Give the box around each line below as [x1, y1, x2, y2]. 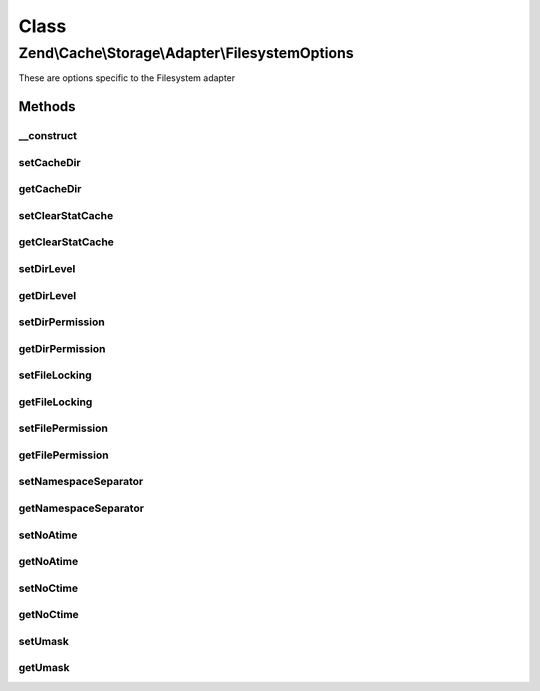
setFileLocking [18, 368, 92, 382]
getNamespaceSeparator [18, 501, 145, 515]
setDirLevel [18, 261, 76, 275]
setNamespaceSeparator [18, 475, 144, 489]
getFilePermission [18, 448, 109, 462]
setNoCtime [18, 581, 79, 595]
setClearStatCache [18, 208, 114, 222]
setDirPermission [18, 315, 105, 329]
